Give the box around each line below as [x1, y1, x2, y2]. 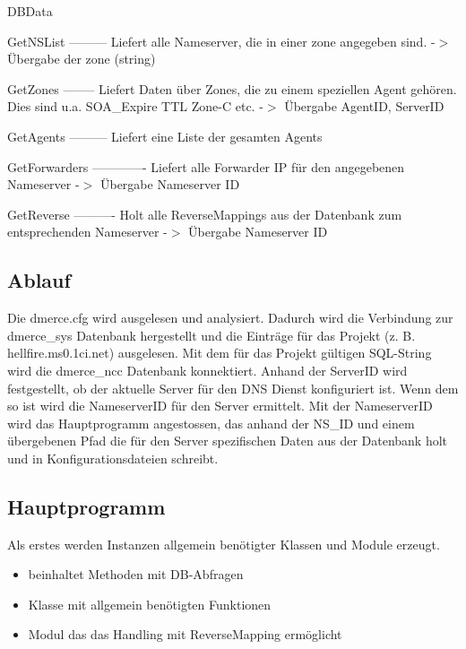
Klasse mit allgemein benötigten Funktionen [28, 594, 272, 613]
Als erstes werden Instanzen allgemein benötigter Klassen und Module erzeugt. [7, 534, 440, 553]
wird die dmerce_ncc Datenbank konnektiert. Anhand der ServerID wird [7, 360, 408, 379]
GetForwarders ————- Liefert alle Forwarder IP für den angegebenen [7, 157, 405, 176]
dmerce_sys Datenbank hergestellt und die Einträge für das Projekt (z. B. [7, 325, 416, 344]
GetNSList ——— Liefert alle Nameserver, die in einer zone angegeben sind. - [7, 31, 436, 50]
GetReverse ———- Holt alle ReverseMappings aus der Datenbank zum [7, 204, 402, 223]
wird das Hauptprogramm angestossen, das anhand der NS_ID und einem [7, 413, 415, 432]
